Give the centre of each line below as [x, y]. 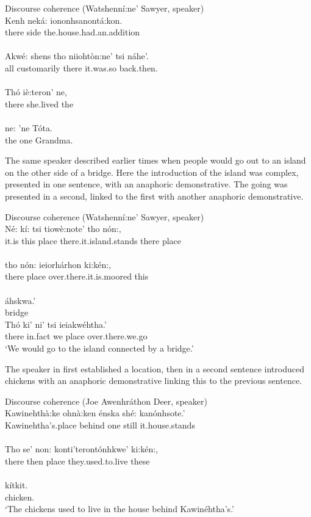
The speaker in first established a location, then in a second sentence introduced [155, 368]
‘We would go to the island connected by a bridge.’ [99, 348]
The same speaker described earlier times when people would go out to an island [155, 160]
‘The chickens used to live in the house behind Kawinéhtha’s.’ [120, 509]
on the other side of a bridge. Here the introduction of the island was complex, [152, 172]
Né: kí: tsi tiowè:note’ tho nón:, [63, 229]
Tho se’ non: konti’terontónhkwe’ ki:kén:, [81, 449]
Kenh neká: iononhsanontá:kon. [64, 20]
